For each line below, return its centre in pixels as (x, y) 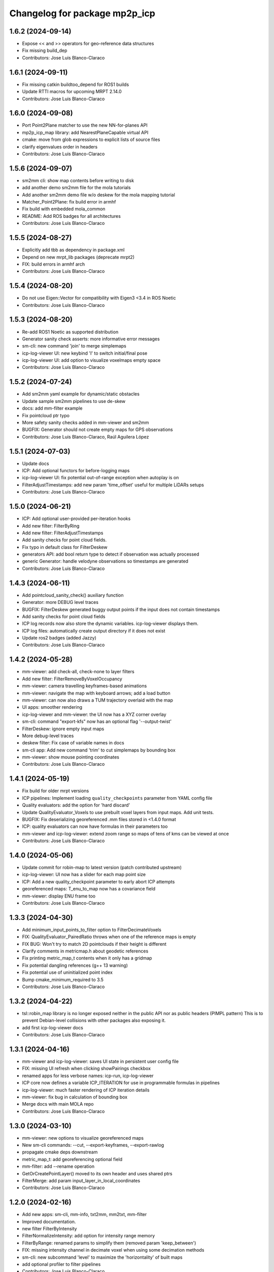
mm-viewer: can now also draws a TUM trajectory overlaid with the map (98, 700)
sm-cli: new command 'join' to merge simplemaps (74, 346)
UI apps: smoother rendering (52, 707)
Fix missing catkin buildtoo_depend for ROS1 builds (76, 84)
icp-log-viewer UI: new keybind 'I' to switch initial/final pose (85, 353)
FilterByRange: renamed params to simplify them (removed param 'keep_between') (109, 1243)
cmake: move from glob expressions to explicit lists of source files (91, 139)
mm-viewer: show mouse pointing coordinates (71, 757)
